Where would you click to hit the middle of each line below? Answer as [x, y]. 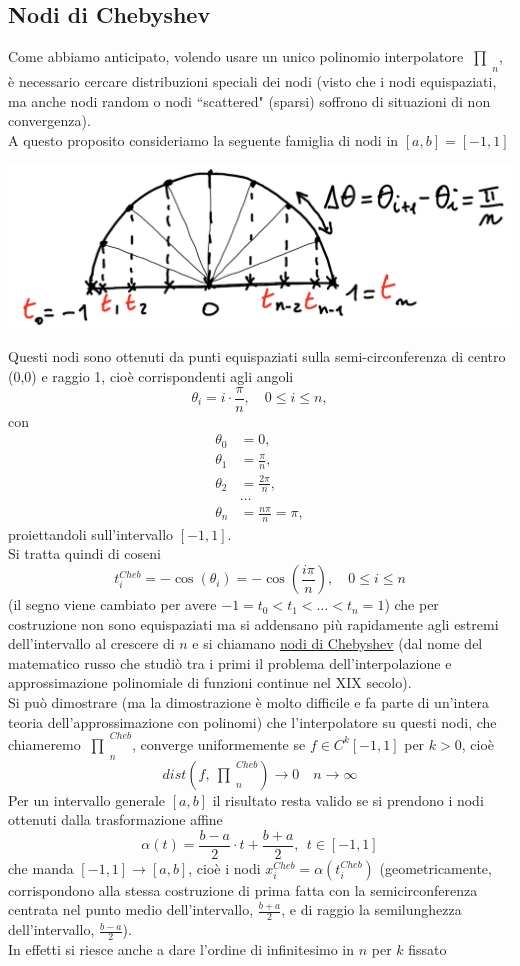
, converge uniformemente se [219, 743]
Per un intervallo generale [87, 799]
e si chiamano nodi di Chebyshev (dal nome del [337, 643]
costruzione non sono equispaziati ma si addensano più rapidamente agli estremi [253, 623]
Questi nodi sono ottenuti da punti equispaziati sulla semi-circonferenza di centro [257, 356]
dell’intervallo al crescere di [91, 643]
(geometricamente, [435, 867]
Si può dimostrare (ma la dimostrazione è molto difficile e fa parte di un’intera [249, 702]
